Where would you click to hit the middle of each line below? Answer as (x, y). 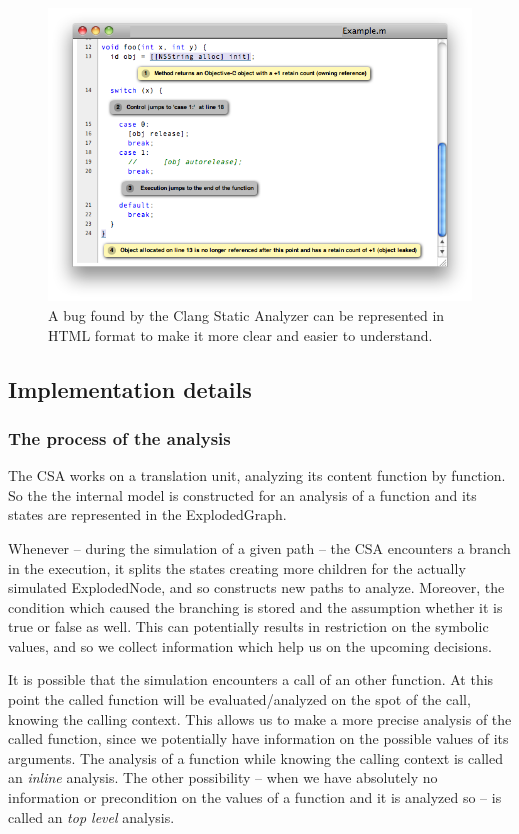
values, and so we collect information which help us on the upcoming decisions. (250, 645)
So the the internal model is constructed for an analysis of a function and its (242, 494)
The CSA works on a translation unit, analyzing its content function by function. (257, 475)
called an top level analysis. (91, 816)
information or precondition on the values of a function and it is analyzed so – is (255, 797)
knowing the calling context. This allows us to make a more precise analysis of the (260, 718)
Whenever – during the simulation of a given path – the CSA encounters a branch (259, 547)
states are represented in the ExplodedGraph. (147, 514)
